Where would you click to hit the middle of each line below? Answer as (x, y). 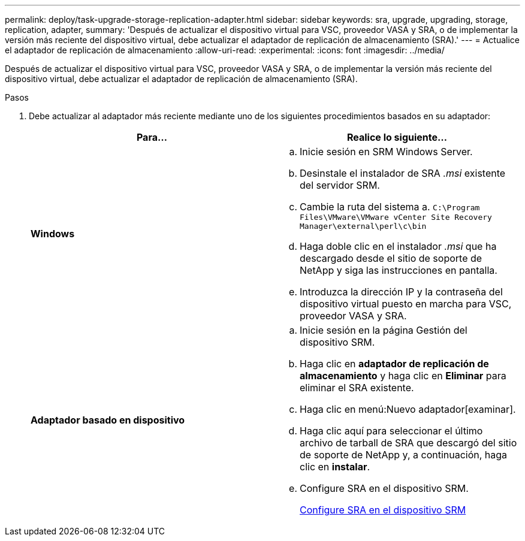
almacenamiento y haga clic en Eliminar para (403, 376)
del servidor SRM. (340, 185)
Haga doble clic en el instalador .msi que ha (398, 246)
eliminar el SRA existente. (357, 388)
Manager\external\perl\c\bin (363, 226)
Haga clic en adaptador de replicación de (394, 364)
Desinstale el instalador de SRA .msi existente (403, 173)
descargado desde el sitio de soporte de (391, 258)
